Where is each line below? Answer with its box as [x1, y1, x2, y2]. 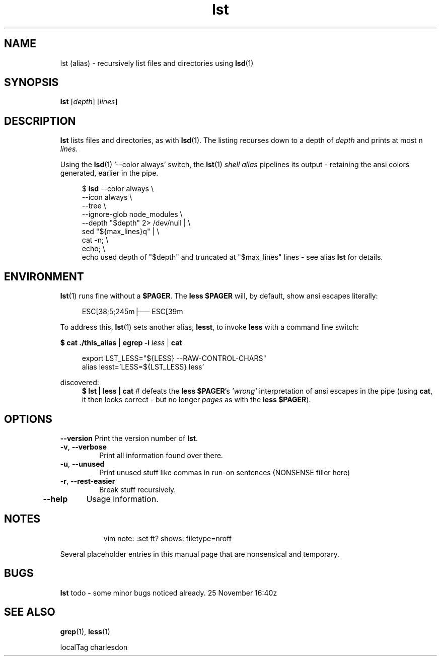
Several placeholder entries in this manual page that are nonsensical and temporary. [60, 549, 339, 558]
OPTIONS [4, 412, 52, 425]
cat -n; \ [82, 236, 109, 245]
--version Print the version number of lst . [60, 433, 198, 443]
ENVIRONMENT [4, 270, 84, 283]
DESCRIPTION [4, 114, 76, 127]
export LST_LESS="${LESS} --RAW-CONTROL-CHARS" [82, 354, 266, 363]
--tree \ [82, 201, 106, 210]
